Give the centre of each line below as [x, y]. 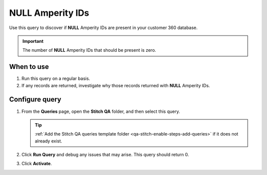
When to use [29, 67]
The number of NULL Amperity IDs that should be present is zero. [89, 50]
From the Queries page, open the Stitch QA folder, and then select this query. [101, 111]
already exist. [48, 141]
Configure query [35, 99]
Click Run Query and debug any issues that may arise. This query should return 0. [105, 155]
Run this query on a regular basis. [56, 78]
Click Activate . [37, 164]
